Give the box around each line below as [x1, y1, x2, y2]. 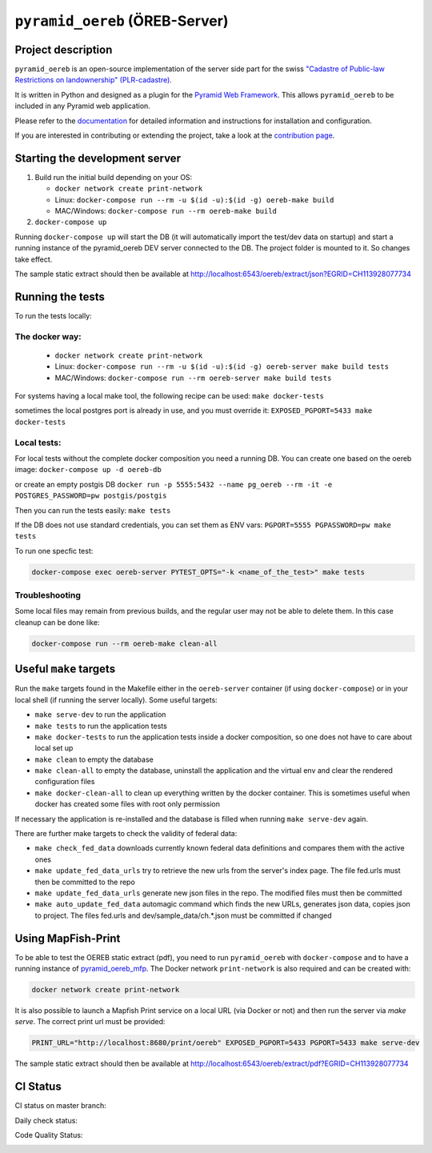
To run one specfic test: [14, 546, 94, 555]
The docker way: [14, 330, 82, 342]
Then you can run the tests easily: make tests [14, 505, 171, 515]
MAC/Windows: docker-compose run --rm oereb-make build [54, 206, 278, 216]
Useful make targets [14, 663, 116, 676]
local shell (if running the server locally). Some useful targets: [14, 695, 218, 704]
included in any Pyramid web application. [14, 101, 151, 111]
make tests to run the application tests [34, 721, 167, 731]
